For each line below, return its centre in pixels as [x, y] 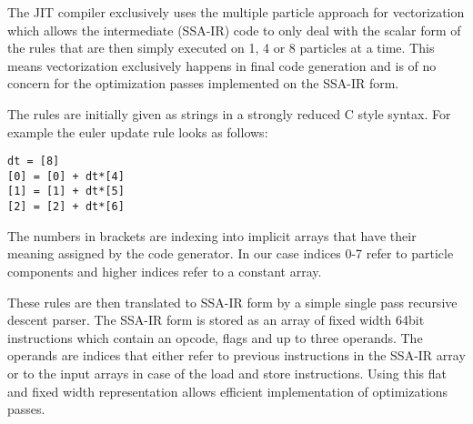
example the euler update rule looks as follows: [138, 131]
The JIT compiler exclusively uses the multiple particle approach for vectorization [236, 12]
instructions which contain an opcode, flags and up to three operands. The [215, 337]
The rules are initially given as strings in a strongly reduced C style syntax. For [229, 113]
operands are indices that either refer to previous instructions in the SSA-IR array [236, 355]
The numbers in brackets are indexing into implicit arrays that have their [212, 235]
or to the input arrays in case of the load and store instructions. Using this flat [227, 373]
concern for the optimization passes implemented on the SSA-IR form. [203, 83]
